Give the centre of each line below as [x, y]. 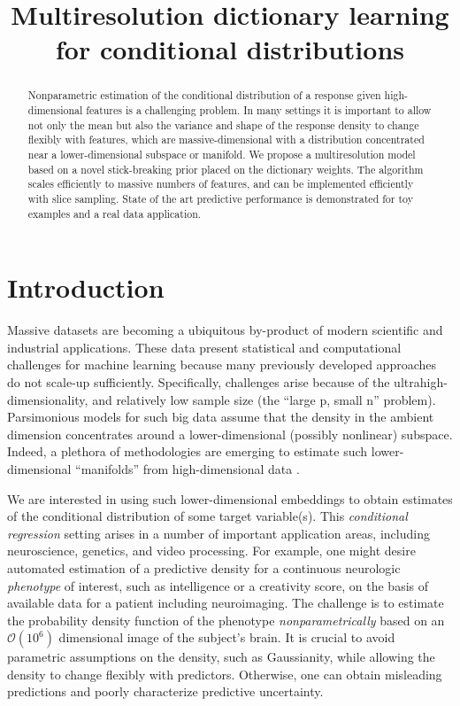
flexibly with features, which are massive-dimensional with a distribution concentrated [226, 140]
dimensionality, [48, 399]
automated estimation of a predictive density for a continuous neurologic [204, 567]
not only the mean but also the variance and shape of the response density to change [223, 124]
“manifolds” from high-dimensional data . [188, 468]
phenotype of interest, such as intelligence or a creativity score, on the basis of [218, 585]
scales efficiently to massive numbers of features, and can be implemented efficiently [221, 184]
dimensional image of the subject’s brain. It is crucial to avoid [227, 637]
